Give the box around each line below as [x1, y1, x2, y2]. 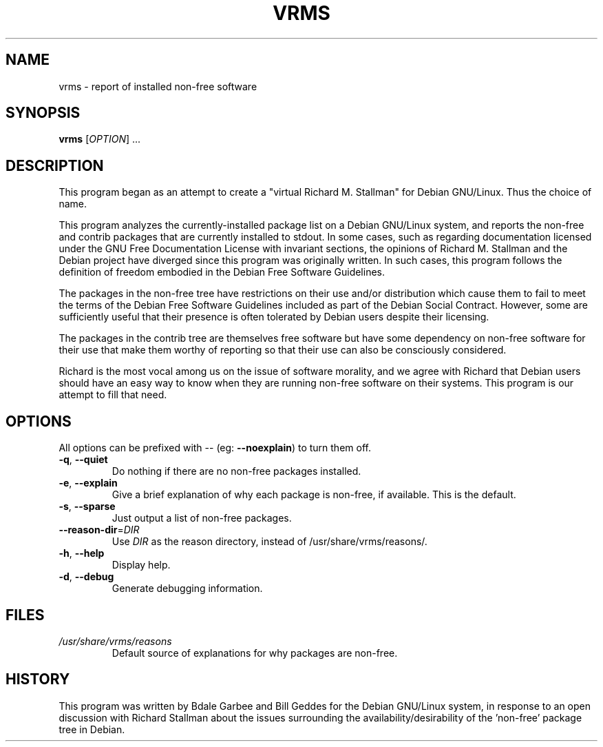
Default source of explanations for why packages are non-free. [112, 646, 398, 659]
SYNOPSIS [6, 104, 81, 122]
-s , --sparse [59, 500, 116, 513]
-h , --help [59, 547, 105, 560]
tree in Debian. [59, 723, 125, 735]
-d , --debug [59, 571, 114, 583]
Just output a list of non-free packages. [112, 512, 292, 524]
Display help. [112, 559, 171, 571]
